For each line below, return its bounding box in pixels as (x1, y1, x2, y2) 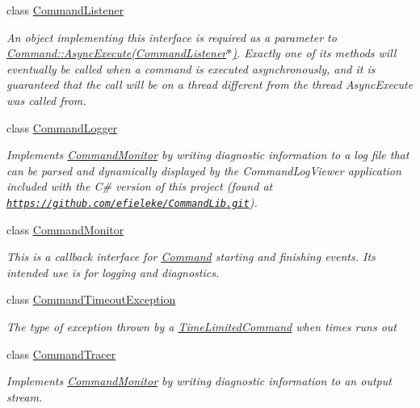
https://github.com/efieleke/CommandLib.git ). (6, 193, 258, 210)
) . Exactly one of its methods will (232, 44, 397, 61)
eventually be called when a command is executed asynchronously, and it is (6, 60, 376, 77)
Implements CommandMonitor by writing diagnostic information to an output (6, 372, 392, 389)
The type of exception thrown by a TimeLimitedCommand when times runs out (6, 318, 397, 334)
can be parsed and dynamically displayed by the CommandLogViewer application (6, 162, 401, 179)
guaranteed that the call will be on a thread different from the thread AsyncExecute (6, 76, 414, 93)
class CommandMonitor (6, 221, 124, 238)
